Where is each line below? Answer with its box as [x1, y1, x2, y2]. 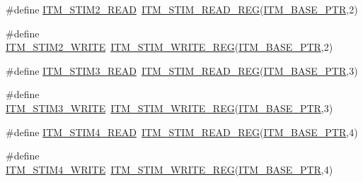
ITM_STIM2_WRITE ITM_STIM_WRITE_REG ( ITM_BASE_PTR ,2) [6, 40, 333, 54]
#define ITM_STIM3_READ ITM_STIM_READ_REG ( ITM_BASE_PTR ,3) [6, 63, 358, 78]
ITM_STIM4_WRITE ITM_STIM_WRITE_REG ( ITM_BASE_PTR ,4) [6, 162, 333, 176]
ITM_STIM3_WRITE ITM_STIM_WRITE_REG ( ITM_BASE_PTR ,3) [6, 100, 333, 115]
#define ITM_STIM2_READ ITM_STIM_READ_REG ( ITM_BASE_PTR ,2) [6, 2, 358, 16]
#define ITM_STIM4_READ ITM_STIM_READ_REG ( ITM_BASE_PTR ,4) [6, 124, 358, 139]
